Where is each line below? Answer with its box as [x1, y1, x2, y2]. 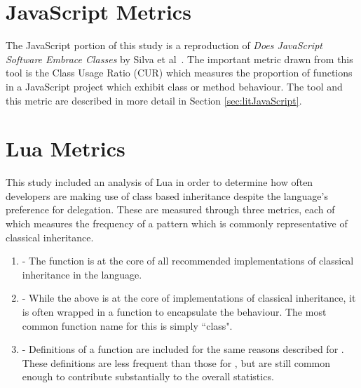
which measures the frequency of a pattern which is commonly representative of [6, 216, 348, 230]
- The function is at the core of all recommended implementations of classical [22, 253, 354, 268]
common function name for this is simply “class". [22, 318, 233, 333]
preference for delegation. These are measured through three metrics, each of [6, 202, 335, 217]
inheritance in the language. [22, 267, 142, 281]
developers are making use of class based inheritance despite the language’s [6, 188, 328, 203]
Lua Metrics [6, 134, 125, 163]
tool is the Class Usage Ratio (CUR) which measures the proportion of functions [6, 65, 353, 80]
